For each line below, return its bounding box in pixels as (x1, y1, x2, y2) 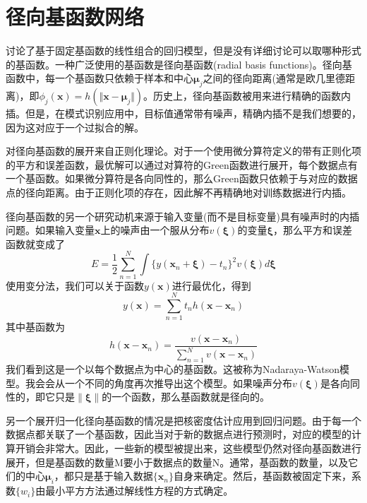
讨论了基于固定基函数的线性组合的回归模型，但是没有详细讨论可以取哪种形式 (6, 43, 361, 58)
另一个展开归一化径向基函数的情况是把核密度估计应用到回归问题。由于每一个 (6, 413, 361, 427)
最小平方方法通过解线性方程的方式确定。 (45, 483, 234, 498)
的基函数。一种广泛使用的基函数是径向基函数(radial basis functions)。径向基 (6, 57, 352, 71)
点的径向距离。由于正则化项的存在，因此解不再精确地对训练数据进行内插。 (6, 185, 351, 200)
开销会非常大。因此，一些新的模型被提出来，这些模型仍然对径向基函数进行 (15, 441, 361, 456)
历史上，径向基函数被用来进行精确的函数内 (153, 88, 351, 103)
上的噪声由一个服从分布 (100, 223, 210, 237)
